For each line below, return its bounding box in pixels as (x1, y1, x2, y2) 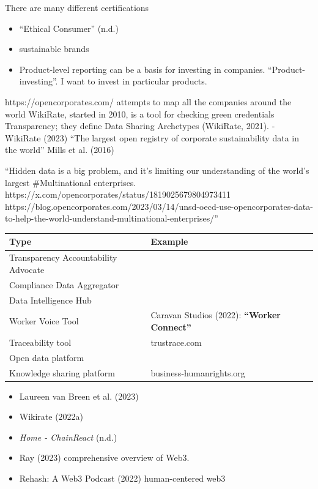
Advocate (9, 263, 45, 275)
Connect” (150, 320, 191, 333)
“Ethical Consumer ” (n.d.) (19, 21, 119, 34)
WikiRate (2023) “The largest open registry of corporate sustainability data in (5, 131, 299, 144)
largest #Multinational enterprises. (5, 176, 136, 189)
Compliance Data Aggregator (9, 278, 119, 291)
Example (150, 235, 188, 248)
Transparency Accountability (9, 251, 117, 264)
